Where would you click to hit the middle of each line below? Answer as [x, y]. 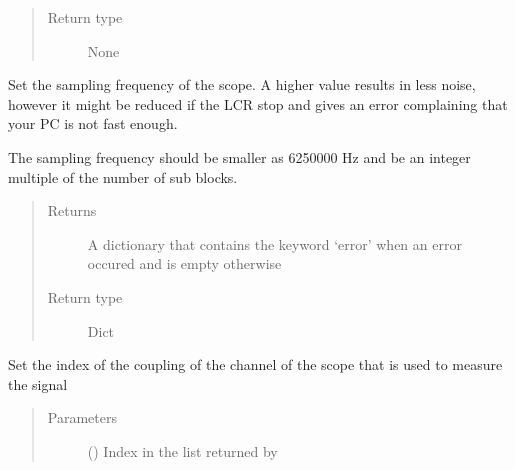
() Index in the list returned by [182, 450]
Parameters [82, 417]
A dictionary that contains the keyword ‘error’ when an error [274, 243]
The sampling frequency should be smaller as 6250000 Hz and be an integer [239, 156]
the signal [38, 383]
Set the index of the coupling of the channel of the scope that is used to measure [255, 364]
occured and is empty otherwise [184, 263]
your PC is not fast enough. [93, 123]
